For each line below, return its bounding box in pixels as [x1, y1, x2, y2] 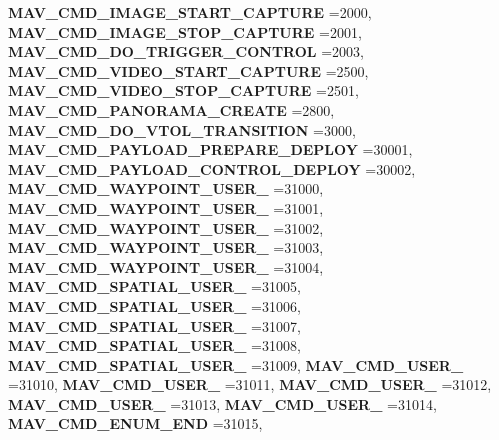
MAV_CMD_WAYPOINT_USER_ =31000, [8, 178, 324, 199]
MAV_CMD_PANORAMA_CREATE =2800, [8, 99, 335, 120]
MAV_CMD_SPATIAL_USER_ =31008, [8, 335, 301, 356]
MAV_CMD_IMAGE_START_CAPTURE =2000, [8, 2, 372, 22]
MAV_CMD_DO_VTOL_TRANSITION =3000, [8, 119, 356, 140]
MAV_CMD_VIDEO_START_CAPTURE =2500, [8, 60, 369, 81]
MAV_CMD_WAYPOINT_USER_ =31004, [8, 256, 324, 277]
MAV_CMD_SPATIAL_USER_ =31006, [8, 295, 301, 316]
